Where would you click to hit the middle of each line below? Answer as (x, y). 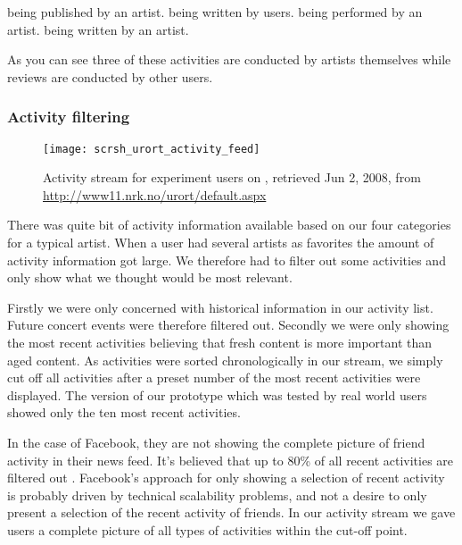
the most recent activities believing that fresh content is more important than (220, 342)
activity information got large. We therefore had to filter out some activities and (227, 260)
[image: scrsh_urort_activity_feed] (152, 149)
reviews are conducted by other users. (110, 76)
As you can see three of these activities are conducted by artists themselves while (229, 59)
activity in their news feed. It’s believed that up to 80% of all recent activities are (231, 460)
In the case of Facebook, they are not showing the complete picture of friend (216, 442)
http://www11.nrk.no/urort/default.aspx (155, 194)
